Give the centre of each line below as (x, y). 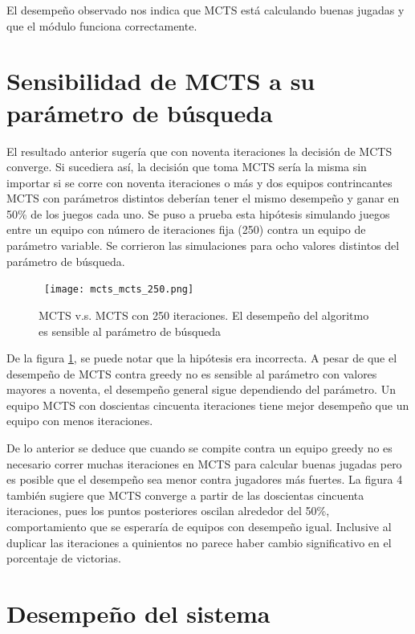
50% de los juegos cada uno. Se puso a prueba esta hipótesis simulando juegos (198, 213)
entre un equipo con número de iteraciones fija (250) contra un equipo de (186, 229)
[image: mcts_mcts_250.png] (119, 290)
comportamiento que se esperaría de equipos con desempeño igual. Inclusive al (199, 527)
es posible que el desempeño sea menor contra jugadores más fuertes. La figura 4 (205, 479)
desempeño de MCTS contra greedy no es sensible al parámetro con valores (192, 373)
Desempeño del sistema (138, 613)
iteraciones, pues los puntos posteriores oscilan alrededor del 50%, (168, 511)
